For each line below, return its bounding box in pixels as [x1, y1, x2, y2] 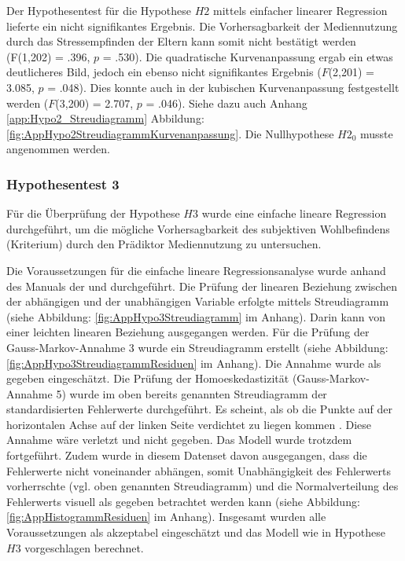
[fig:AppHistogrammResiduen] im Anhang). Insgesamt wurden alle [6, 508, 326, 525]
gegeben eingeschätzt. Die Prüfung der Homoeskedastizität [6, 370, 289, 387]
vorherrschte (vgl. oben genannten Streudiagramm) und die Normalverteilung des [6, 478, 399, 494]
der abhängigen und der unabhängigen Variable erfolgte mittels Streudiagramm [6, 293, 389, 310]
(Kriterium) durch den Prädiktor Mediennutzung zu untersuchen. [6, 236, 322, 252]
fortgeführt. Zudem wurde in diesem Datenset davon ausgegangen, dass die [6, 447, 367, 464]
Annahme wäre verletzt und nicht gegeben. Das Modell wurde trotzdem [6, 431, 352, 448]
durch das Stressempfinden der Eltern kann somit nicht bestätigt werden [6, 33, 356, 49]
